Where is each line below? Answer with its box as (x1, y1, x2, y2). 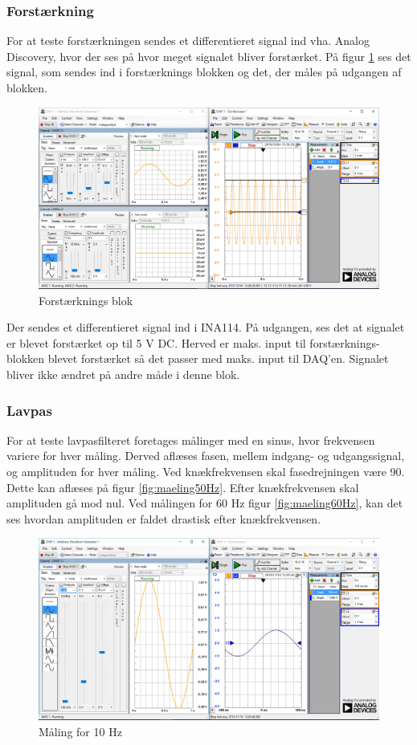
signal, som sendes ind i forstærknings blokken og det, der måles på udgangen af (6, 63, 402, 80)
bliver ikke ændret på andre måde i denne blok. (6, 366, 240, 383)
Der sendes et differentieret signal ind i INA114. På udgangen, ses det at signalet (6, 319, 405, 336)
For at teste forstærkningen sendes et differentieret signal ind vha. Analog (6, 32, 370, 49)
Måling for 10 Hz (39, 723, 122, 739)
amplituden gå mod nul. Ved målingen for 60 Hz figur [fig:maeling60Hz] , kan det (6, 495, 403, 511)
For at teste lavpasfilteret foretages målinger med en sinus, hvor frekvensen (6, 431, 375, 448)
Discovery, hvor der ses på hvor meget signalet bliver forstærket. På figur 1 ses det (6, 47, 411, 64)
